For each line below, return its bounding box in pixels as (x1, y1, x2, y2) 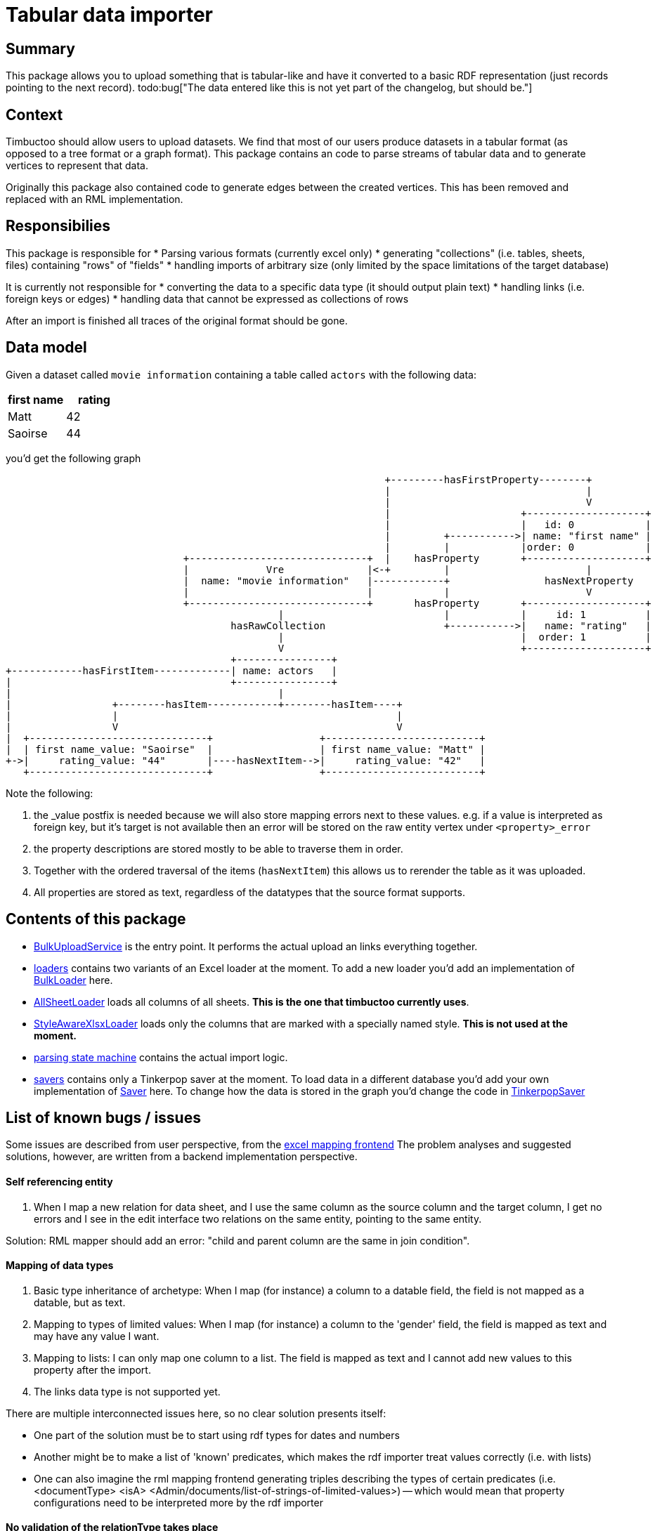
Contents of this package (6, 910, 186, 928)
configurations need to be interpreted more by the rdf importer (34, 1496, 323, 1509)
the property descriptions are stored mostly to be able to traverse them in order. (34, 842, 403, 855)
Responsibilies (6, 217, 111, 235)
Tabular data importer (6, 3, 214, 27)
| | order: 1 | (278, 631, 651, 643)
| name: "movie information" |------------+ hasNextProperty (183, 574, 634, 586)
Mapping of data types (6, 1259, 114, 1272)
